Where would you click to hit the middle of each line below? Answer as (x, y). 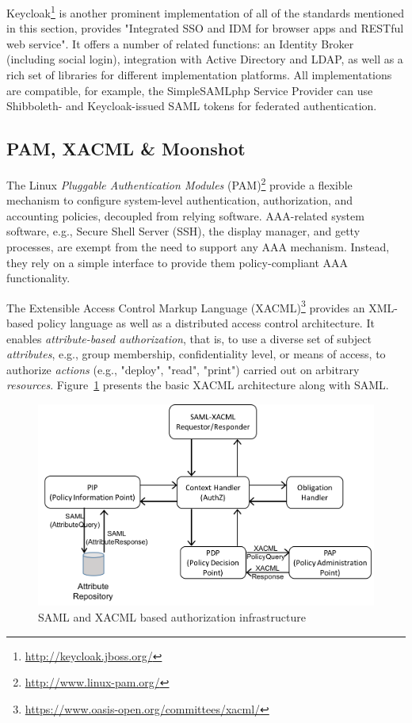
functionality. (38, 278)
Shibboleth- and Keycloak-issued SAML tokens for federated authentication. (192, 106)
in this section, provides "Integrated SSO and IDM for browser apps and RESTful (205, 28)
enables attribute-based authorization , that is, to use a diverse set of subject (189, 338)
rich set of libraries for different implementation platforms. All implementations (199, 75)
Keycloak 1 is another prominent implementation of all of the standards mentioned (206, 11)
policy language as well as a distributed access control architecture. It (206, 323)
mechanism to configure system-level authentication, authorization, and (180, 200)
